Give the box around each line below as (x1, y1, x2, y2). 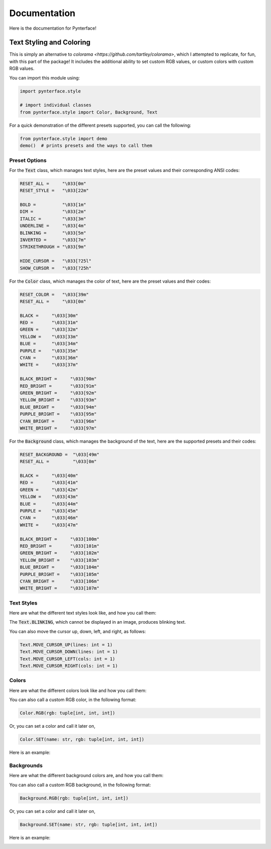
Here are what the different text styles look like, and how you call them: (9, 610, 157, 616)
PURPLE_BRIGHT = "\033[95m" (20, 411, 97, 417)
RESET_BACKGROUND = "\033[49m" (20, 452, 100, 457)
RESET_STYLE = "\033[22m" (20, 188, 89, 194)
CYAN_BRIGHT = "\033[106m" (20, 578, 100, 584)
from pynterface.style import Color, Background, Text (20, 109, 158, 115)
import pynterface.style (20, 88, 81, 94)
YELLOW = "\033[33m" (20, 333, 79, 339)
